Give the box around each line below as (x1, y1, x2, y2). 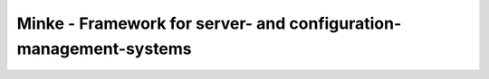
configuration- (289, 13, 402, 33)
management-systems (16, 39, 192, 58)
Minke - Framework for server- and (16, 13, 286, 33)
